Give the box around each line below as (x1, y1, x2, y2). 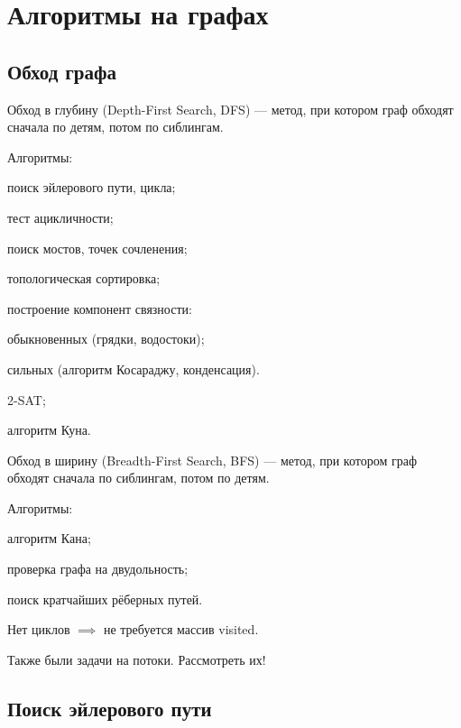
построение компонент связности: (7, 299, 192, 318)
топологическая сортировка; (7, 269, 161, 288)
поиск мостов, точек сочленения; (7, 238, 188, 257)
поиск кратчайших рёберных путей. (7, 589, 203, 608)
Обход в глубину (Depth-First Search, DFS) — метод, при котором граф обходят (7, 99, 454, 118)
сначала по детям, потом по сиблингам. (7, 117, 224, 136)
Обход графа (7, 57, 117, 85)
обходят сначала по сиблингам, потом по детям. (7, 468, 270, 487)
